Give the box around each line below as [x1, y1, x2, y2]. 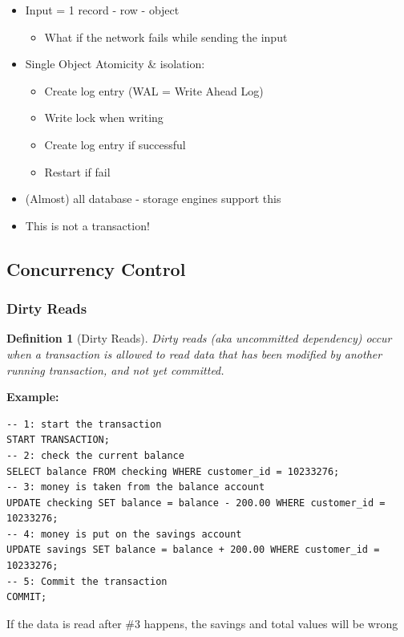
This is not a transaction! [25, 217, 150, 233]
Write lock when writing [44, 109, 164, 126]
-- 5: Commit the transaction [6, 575, 168, 587]
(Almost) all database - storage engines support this [25, 190, 281, 207]
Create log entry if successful [44, 136, 186, 152]
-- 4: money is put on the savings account [6, 528, 242, 540]
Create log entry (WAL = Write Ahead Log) [44, 82, 264, 99]
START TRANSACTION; [6, 434, 110, 446]
